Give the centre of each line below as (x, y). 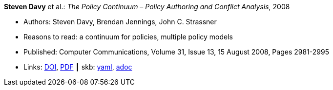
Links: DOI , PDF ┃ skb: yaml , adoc (78, 67)
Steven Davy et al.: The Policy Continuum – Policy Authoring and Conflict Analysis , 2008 (147, 7)
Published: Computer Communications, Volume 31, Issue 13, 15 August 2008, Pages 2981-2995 (176, 52)
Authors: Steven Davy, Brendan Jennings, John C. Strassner (120, 22)
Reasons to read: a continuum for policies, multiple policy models (128, 37)
